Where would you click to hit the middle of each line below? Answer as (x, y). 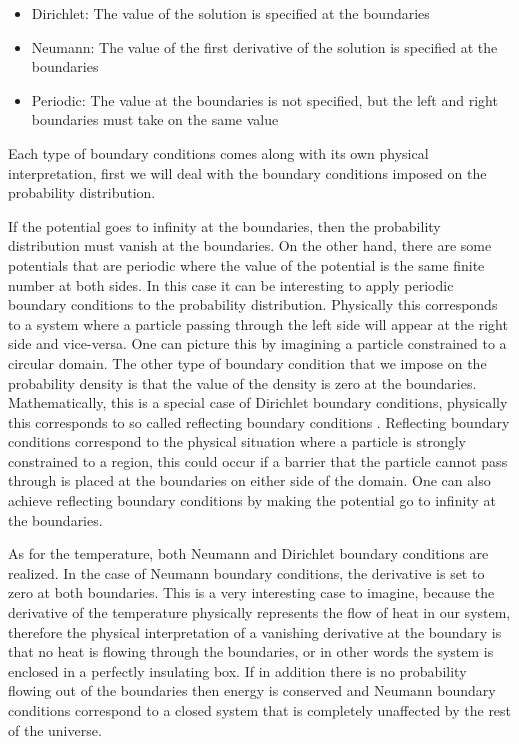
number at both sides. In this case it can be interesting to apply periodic (231, 284)
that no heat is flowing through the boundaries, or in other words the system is (251, 651)
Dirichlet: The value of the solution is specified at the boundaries (230, 13)
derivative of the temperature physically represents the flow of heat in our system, (259, 612)
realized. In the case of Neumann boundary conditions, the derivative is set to (246, 572)
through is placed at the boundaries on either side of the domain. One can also (249, 480)
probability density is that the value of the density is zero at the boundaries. (242, 382)
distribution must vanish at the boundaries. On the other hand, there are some (250, 245)
